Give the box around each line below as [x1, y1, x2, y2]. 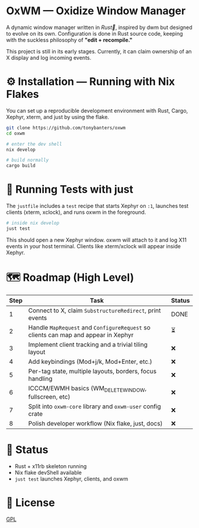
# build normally [6, 157, 49, 164]
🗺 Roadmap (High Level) [6, 271, 134, 284]
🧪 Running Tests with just [6, 183, 133, 196]
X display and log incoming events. [6, 54, 92, 61]
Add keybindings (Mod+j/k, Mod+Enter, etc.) [28, 357, 152, 366]
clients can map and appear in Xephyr [28, 331, 134, 339]
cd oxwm [6, 130, 25, 136]
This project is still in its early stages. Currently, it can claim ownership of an [6, 47, 192, 55]
